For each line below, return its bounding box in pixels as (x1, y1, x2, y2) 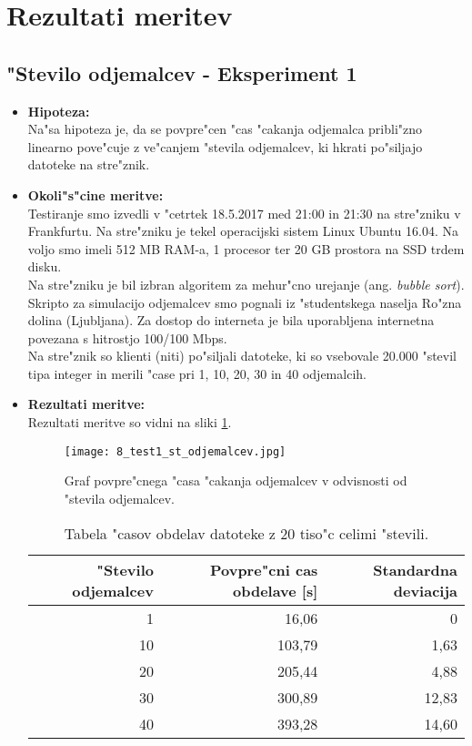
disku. (27, 257, 62, 276)
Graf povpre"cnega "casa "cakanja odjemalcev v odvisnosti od (64, 471, 407, 490)
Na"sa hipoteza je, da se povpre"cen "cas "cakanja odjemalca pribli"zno (27, 119, 423, 138)
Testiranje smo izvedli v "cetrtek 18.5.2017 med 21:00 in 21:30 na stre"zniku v (27, 203, 461, 222)
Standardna (373, 558, 457, 580)
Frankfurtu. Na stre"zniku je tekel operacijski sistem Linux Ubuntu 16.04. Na (27, 221, 458, 240)
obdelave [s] (232, 579, 318, 601)
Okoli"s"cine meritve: (27, 185, 164, 204)
